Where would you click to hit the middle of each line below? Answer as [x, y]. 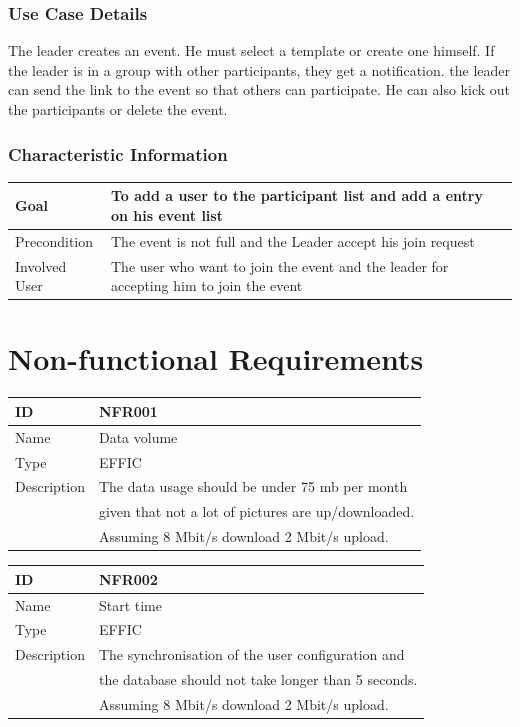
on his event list [166, 214]
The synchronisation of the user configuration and [251, 654]
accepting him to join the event [206, 285]
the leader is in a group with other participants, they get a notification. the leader [259, 69]
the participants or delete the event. [118, 109]
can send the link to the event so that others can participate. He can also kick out [259, 89]
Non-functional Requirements [216, 358]
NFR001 [128, 410]
